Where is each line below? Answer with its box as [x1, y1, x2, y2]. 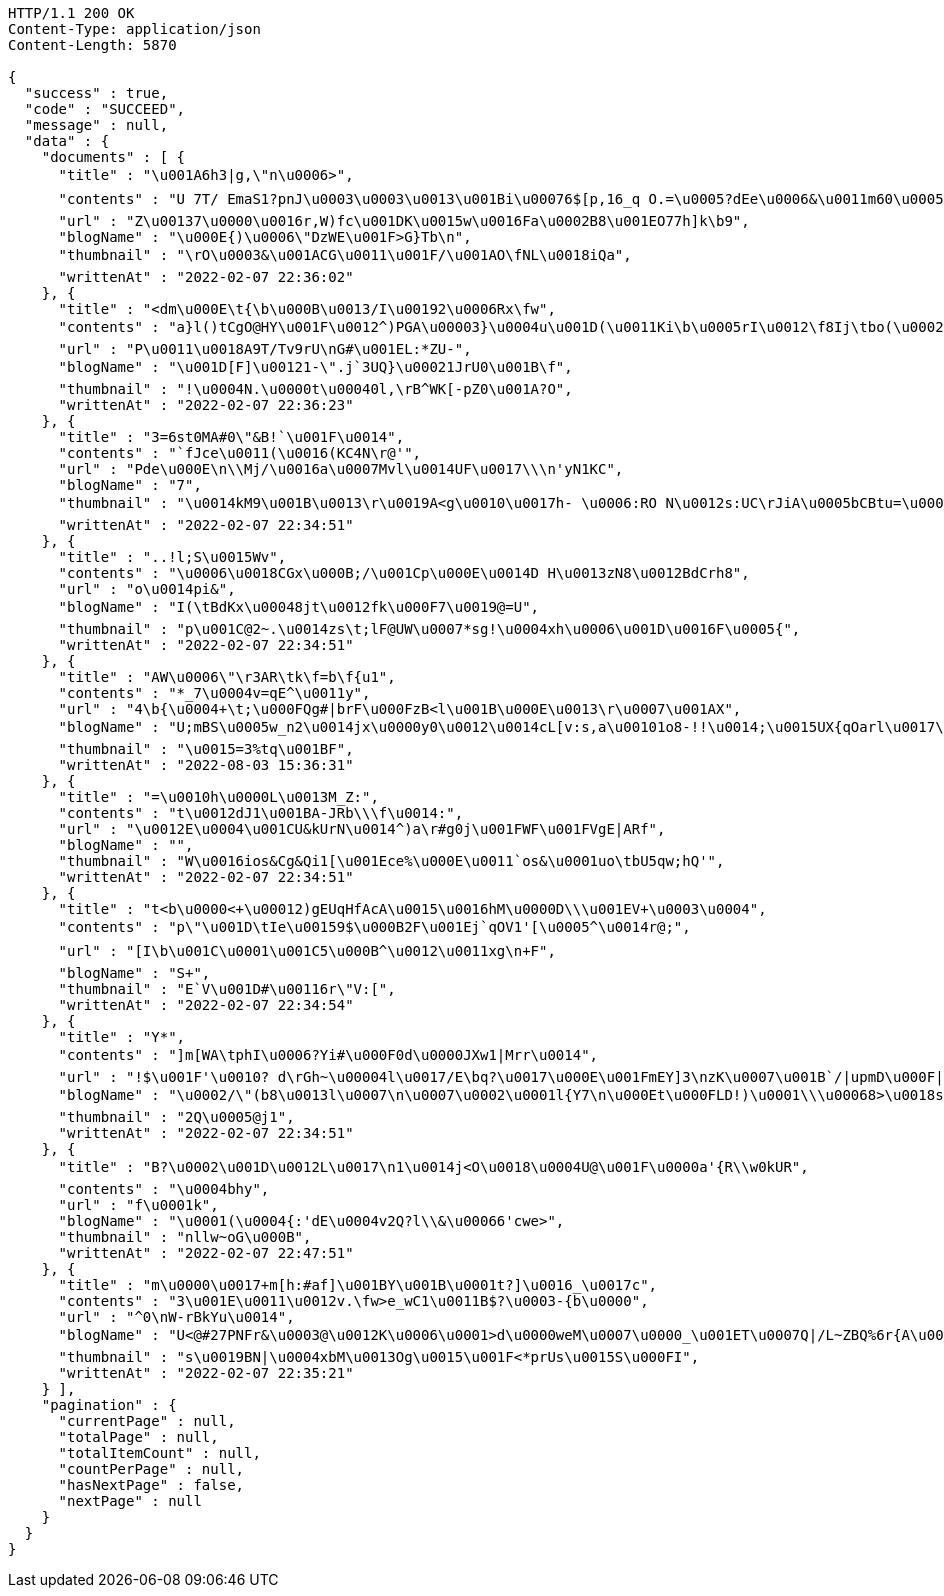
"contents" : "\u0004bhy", [58, 1181, 270, 1197]
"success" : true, [24, 85, 169, 101]
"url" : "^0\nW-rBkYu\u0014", [58, 1309, 295, 1325]
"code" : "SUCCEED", [24, 101, 186, 117]
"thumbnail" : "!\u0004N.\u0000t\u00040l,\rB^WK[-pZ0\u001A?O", [58, 381, 573, 397]
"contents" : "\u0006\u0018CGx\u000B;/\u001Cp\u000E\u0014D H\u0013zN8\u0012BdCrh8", [58, 565, 750, 581]
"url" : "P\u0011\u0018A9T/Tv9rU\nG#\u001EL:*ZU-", [58, 341, 472, 357]
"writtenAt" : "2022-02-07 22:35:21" [58, 1365, 354, 1381]
